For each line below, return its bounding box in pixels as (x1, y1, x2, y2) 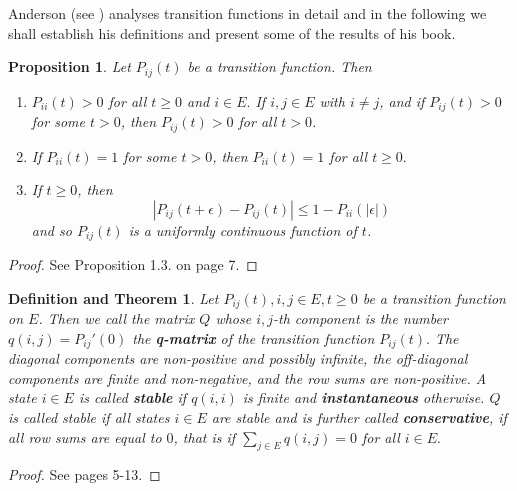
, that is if (173, 426, 236, 447)
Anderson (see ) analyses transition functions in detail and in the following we (8, 3, 487, 23)
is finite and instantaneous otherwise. (242, 387, 485, 408)
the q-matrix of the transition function (132, 327, 375, 348)
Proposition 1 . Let (8, 56, 131, 77)
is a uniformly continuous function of (128, 219, 357, 240)
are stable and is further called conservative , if (211, 407, 507, 428)
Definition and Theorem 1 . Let (8, 287, 219, 308)
